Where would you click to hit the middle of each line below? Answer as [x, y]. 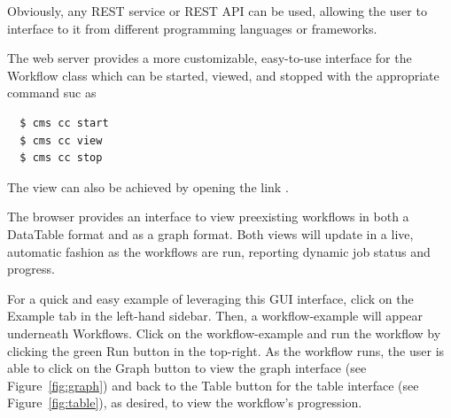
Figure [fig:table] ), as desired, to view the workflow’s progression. [185, 403]
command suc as [52, 93]
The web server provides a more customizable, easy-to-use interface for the [210, 58]
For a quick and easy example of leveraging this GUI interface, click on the [210, 298]
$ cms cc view [61, 140]
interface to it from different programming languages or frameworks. [192, 28]
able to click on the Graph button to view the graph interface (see [187, 368]
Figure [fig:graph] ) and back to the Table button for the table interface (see [213, 385]
